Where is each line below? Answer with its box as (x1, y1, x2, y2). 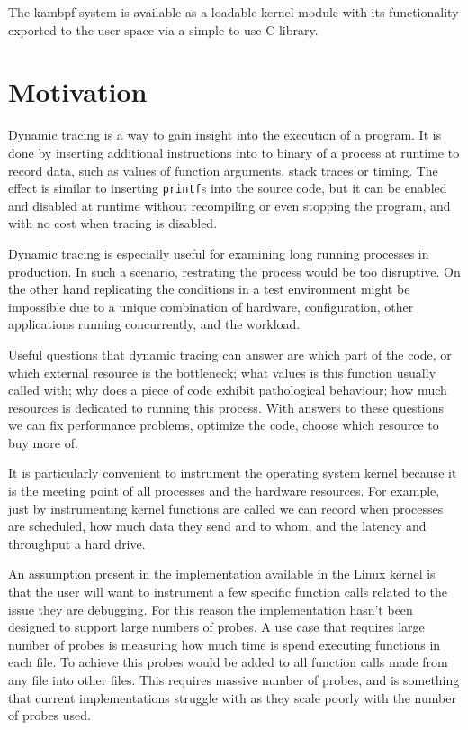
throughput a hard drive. (8, 534, 146, 552)
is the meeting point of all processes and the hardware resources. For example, (8, 481, 440, 500)
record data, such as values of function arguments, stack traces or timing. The (8, 160, 438, 179)
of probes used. (8, 706, 91, 725)
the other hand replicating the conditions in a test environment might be (8, 279, 410, 298)
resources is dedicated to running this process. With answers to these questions (8, 397, 445, 416)
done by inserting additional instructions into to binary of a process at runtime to (8, 142, 460, 161)
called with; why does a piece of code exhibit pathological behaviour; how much (8, 380, 447, 399)
